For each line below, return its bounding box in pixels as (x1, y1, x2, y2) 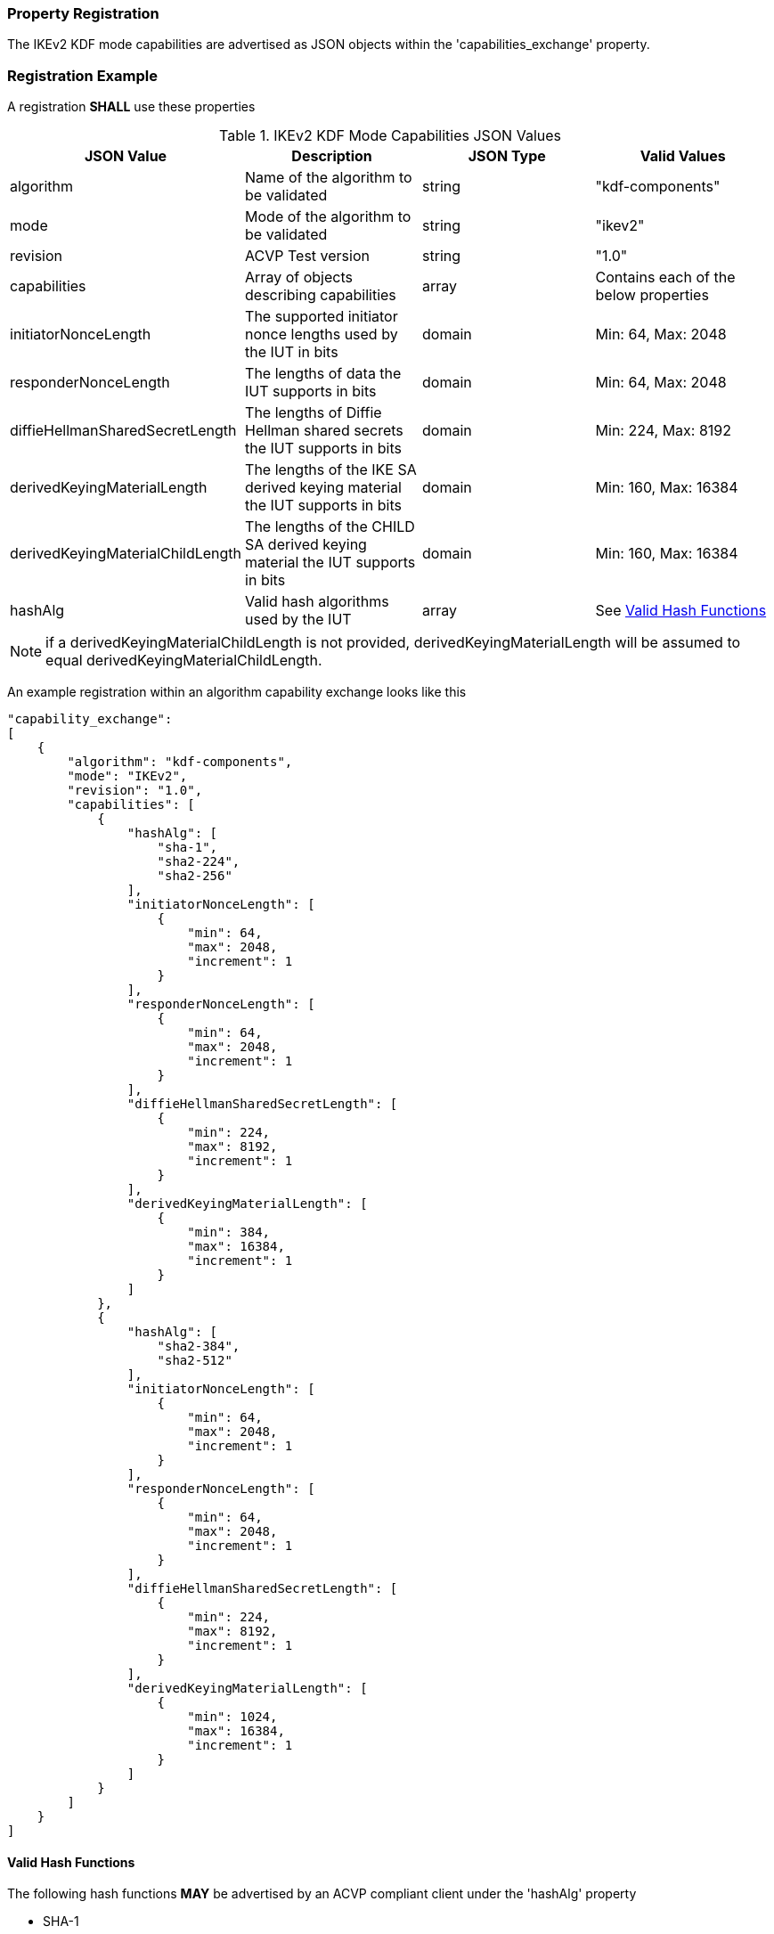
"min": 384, (187, 1225, 271, 1240)
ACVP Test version (245, 247, 370, 265)
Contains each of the (595, 268, 736, 287)
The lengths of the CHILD (245, 518, 415, 536)
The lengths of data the (245, 364, 402, 383)
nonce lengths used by (245, 325, 398, 344)
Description (291, 147, 372, 166)
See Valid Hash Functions (595, 601, 767, 620)
